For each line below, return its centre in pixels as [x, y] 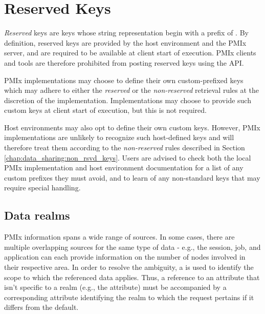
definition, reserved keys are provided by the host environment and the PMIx [125, 42]
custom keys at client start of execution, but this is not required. [105, 110]
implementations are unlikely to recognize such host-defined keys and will [119, 137]
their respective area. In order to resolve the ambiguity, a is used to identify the [129, 267]
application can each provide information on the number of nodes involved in [125, 257]
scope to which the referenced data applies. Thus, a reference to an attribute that [132, 277]
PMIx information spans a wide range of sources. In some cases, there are [119, 237]
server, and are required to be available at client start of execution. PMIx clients [130, 53]
